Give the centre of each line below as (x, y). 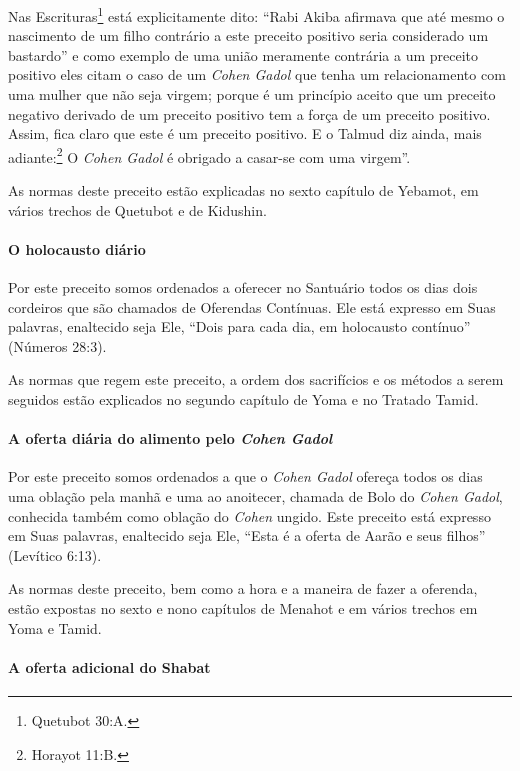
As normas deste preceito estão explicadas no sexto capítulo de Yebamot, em (243, 190)
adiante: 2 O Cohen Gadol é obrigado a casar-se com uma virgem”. (209, 155)
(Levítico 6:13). (55, 554)
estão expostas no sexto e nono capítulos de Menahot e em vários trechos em (243, 607)
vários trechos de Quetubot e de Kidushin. (137, 209)
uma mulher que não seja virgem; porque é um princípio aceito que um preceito (252, 94)
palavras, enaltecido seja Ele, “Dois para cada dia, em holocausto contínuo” (239, 326)
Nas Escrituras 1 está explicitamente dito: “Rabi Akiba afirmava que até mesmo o (256, 14)
